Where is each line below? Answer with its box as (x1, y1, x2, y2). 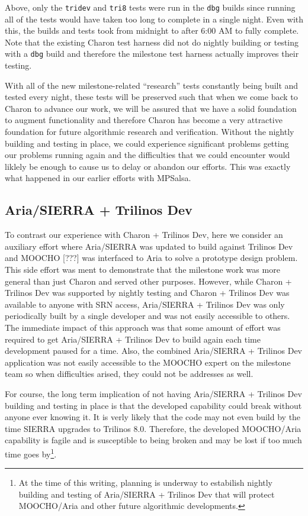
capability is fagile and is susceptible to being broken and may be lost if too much (5, 434, 302, 446)
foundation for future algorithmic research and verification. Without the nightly (5, 125, 294, 138)
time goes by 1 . (5, 446, 57, 460)
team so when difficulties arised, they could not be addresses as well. (5, 367, 254, 380)
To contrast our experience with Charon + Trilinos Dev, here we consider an (5, 228, 283, 241)
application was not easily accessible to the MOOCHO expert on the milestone (5, 356, 291, 368)
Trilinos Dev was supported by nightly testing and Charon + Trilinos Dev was (5, 286, 290, 299)
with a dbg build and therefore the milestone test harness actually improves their (5, 47, 299, 60)
